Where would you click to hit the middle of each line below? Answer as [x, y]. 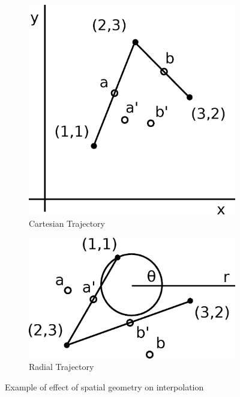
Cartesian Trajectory [67, 223]
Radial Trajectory [61, 367]
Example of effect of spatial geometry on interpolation [104, 387]
